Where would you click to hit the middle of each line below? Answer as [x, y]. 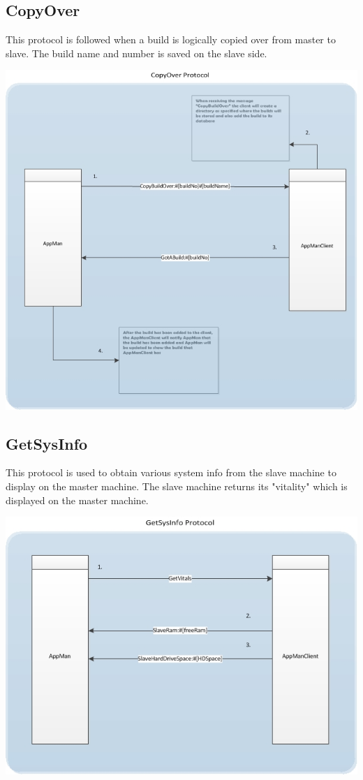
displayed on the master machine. [77, 500]
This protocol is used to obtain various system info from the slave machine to [171, 472]
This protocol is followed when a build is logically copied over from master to [171, 39]
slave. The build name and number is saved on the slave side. [136, 53]
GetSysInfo [47, 443]
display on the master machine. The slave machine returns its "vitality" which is [177, 486]
